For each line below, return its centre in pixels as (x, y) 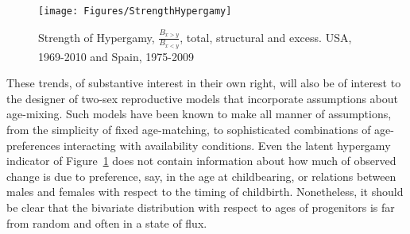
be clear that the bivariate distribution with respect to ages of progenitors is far (201, 207)
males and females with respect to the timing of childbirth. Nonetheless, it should (205, 192)
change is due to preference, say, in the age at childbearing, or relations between (201, 176)
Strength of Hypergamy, (97, 37)
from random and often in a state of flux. (107, 222)
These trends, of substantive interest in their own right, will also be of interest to (204, 83)
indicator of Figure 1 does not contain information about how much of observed (201, 161)
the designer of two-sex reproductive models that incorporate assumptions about (202, 98)
